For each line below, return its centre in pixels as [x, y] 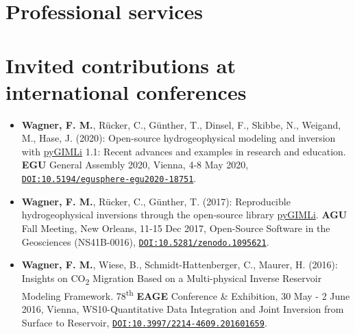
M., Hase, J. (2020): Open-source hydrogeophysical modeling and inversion [179, 138]
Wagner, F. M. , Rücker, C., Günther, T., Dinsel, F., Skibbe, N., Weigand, [181, 124]
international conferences [126, 91]
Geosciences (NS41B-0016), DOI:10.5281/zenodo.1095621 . [145, 241]
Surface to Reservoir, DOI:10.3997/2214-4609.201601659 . [144, 322]
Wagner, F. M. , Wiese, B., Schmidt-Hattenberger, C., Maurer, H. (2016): [180, 265]
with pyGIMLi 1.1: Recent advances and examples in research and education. [184, 151]
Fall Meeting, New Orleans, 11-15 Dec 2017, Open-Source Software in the [176, 228]
